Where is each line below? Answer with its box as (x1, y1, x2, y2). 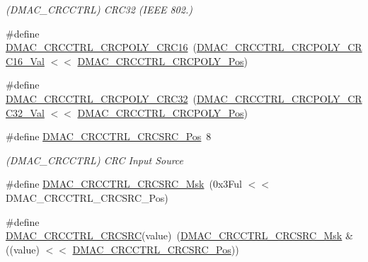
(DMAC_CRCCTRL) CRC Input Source (6, 152, 184, 167)
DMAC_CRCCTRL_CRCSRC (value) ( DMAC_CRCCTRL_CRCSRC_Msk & (6, 228, 353, 243)
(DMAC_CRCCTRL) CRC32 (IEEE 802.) (6, 2, 192, 16)
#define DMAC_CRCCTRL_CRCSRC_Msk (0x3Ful (6, 176, 242, 191)
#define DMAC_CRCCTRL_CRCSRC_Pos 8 (6, 129, 212, 144)
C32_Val (6, 105, 45, 120)
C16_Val (6, 53, 45, 68)
